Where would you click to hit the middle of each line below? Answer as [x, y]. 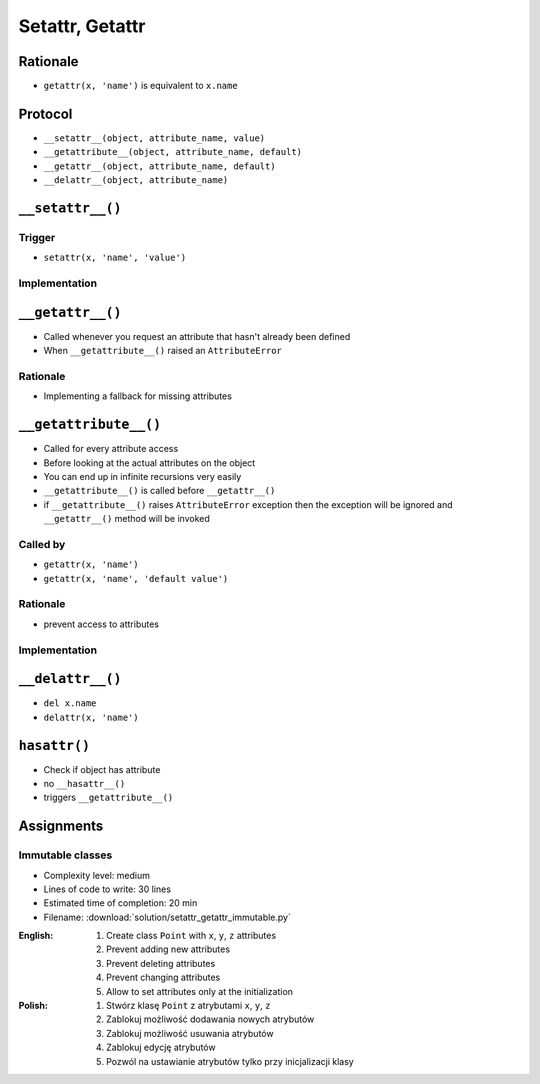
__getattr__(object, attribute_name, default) [159, 166]
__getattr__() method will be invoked [126, 519]
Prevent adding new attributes [168, 949]
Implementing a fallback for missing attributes [137, 396]
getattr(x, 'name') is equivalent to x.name [141, 86]
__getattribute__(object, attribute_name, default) [173, 152]
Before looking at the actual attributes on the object [149, 462]
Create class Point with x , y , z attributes [191, 936]
